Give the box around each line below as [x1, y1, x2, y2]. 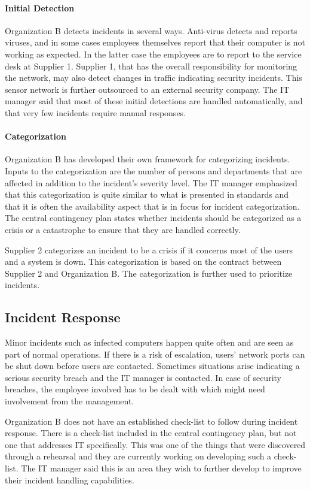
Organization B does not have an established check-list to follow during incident [5, 415, 298, 427]
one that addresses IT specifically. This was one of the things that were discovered [5, 438, 306, 450]
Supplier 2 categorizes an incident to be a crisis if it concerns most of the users [5, 243, 293, 256]
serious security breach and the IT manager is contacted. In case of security [5, 371, 281, 383]
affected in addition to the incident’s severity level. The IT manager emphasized [5, 176, 297, 189]
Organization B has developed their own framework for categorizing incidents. [5, 153, 290, 165]
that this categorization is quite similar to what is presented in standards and [5, 188, 289, 201]
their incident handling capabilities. [5, 473, 134, 486]
